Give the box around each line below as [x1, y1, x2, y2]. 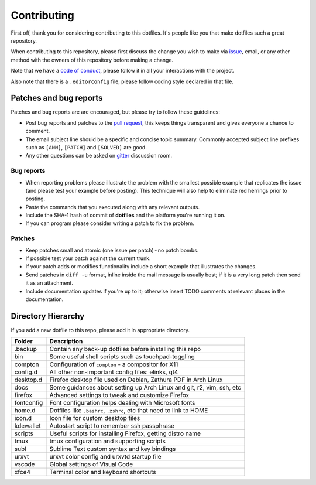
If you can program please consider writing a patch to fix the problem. [25, 220, 194, 227]
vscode [14, 460, 35, 469]
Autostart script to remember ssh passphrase [49, 422, 175, 430]
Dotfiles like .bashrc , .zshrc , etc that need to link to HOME [49, 407, 208, 415]
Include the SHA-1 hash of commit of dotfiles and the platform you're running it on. [25, 211, 226, 219]
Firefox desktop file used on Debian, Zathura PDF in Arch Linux [49, 375, 223, 384]
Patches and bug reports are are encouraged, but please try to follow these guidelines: [11, 108, 221, 115]
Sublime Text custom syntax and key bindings [49, 445, 176, 453]
